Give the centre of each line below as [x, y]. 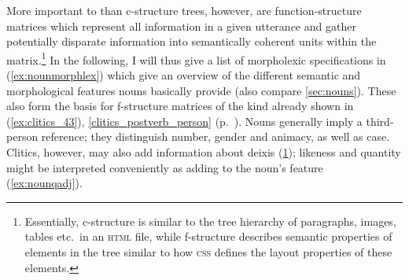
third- [380, 121]
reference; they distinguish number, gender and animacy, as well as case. [216, 136]
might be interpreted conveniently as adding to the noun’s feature [165, 167]
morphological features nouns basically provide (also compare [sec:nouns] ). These [201, 90]
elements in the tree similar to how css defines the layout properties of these [208, 251]
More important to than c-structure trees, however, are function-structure [184, 10]
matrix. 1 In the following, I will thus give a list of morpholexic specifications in [196, 58]
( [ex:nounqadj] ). [44, 183]
